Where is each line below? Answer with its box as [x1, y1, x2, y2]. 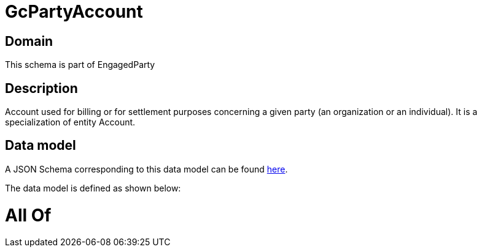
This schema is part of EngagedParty [5, 59, 155, 70]
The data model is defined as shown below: [5, 182, 181, 193]
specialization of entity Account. [5, 117, 136, 128]
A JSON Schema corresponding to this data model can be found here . [5, 163, 288, 174]
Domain [5, 33, 53, 49]
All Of [5, 204, 52, 226]
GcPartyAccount [5, 1, 143, 22]
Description [5, 80, 78, 96]
